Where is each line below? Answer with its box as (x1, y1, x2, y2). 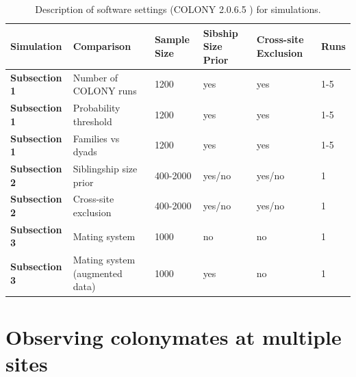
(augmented (73, 265, 123, 280)
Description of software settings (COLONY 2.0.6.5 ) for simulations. (35, 2, 321, 16)
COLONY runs (73, 83, 137, 98)
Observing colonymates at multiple (5, 322, 342, 350)
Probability (73, 101, 120, 115)
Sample (154, 32, 190, 47)
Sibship (203, 25, 238, 40)
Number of (73, 70, 118, 84)
